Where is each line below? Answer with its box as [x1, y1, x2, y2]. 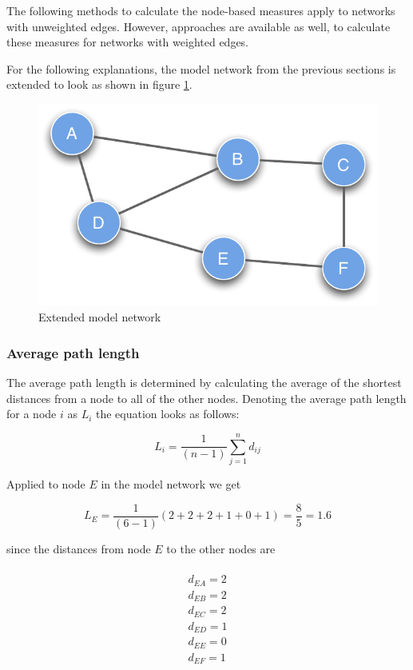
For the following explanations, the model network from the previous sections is [6, 60, 396, 77]
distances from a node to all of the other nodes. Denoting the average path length [6, 389, 407, 406]
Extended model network [38, 309, 161, 325]
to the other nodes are [166, 540, 276, 556]
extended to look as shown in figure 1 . [6, 76, 193, 93]
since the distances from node [6, 540, 151, 556]
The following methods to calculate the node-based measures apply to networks [6, 2, 395, 18]
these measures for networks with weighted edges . [6, 34, 249, 50]
